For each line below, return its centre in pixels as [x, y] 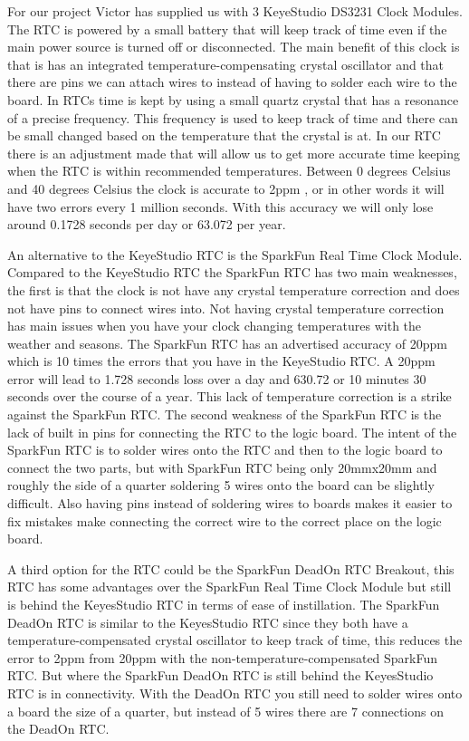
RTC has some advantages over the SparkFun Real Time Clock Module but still [230, 587]
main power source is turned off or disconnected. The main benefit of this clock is [234, 47]
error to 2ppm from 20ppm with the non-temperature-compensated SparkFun [223, 657]
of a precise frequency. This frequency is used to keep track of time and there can [233, 117]
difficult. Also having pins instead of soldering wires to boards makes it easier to [230, 503]
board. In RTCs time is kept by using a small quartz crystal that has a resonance [233, 99]
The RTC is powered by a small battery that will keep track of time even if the [227, 29]
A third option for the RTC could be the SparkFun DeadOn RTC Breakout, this [231, 568]
